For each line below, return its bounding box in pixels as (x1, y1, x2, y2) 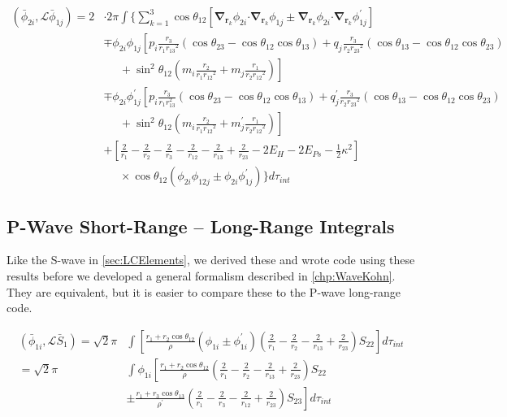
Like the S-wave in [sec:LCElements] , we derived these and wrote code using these (6, 251, 415, 268)
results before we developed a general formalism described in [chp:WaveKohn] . (6, 267, 396, 285)
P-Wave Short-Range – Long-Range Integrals (6, 213, 395, 238)
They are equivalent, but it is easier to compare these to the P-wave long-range (6, 283, 401, 300)
